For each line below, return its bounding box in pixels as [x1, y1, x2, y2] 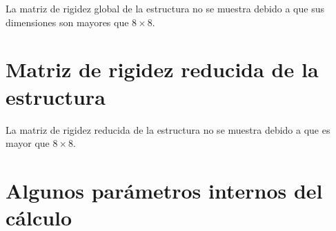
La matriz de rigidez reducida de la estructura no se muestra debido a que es [6, 122, 330, 137]
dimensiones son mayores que [6, 14, 129, 29]
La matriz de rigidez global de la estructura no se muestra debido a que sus [6, 1, 324, 15]
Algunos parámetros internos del [6, 176, 323, 204]
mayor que [6, 136, 50, 150]
